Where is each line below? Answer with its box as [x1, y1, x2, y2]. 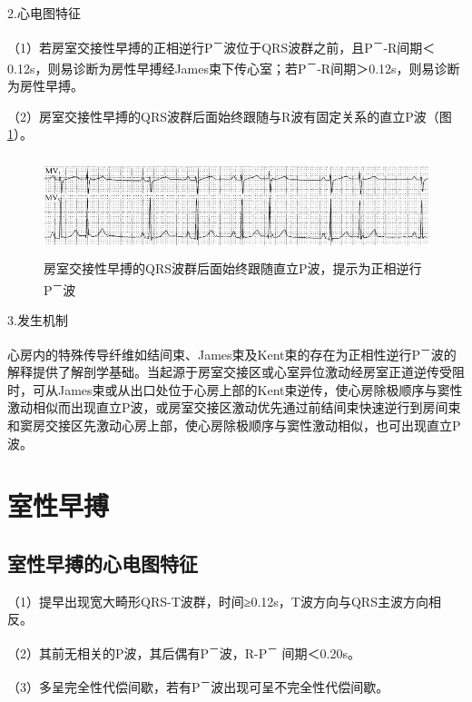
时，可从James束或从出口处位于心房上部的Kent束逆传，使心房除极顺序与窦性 [7, 380, 463, 399]
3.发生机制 [7, 311, 68, 330]
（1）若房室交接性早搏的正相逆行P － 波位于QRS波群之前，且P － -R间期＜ [7, 35, 436, 56]
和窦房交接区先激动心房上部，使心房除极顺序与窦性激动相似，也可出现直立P [7, 415, 461, 434]
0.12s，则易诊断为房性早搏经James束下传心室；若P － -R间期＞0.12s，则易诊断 [7, 55, 460, 77]
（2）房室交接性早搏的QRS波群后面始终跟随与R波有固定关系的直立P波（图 [7, 106, 452, 125]
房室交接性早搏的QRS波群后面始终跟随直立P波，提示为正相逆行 [44, 259, 422, 278]
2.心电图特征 [7, 4, 81, 22]
